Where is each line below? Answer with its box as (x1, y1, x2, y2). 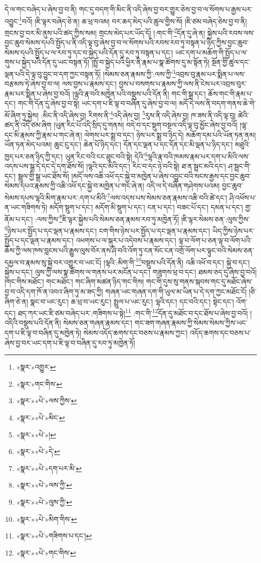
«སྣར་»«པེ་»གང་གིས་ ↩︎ (16, 547, 76, 557)
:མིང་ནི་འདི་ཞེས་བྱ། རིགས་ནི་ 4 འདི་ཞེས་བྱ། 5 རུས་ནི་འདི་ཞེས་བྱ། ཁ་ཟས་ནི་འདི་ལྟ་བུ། (41, 108, 236, 120)
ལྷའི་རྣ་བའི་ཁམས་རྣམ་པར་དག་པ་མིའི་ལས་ (147, 151, 249, 161)
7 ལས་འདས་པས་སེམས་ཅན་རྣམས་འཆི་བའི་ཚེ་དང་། (107, 190, 227, 202)
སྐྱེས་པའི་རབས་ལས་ (207, 27, 255, 38)
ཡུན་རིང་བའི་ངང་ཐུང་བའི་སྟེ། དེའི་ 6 (65, 149, 148, 161)
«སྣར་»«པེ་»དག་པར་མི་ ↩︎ (16, 463, 82, 473)
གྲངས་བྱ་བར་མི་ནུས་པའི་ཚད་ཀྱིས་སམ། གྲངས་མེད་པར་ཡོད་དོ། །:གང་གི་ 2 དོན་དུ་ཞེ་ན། (5, 26, 205, 38)
